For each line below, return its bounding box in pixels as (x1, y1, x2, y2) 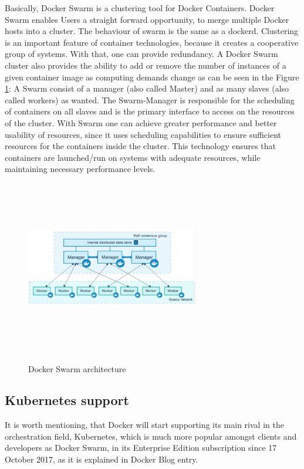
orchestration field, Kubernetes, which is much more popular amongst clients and (5, 430, 297, 442)
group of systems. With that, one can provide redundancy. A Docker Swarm (5, 48, 278, 60)
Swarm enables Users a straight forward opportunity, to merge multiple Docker (5, 13, 289, 25)
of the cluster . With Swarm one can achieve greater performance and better (5, 116, 277, 129)
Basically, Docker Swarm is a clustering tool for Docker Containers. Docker (5, 2, 275, 14)
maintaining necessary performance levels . (5, 163, 156, 175)
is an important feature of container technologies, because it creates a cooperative (5, 36, 299, 48)
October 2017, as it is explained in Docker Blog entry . (5, 453, 198, 465)
